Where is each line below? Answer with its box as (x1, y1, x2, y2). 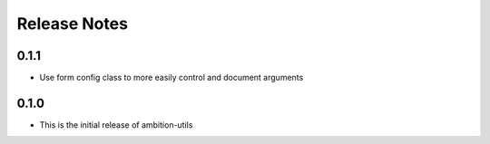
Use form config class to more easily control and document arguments (39, 72, 304, 83)
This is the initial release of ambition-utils (39, 119, 193, 130)
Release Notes (16, 14, 129, 34)
